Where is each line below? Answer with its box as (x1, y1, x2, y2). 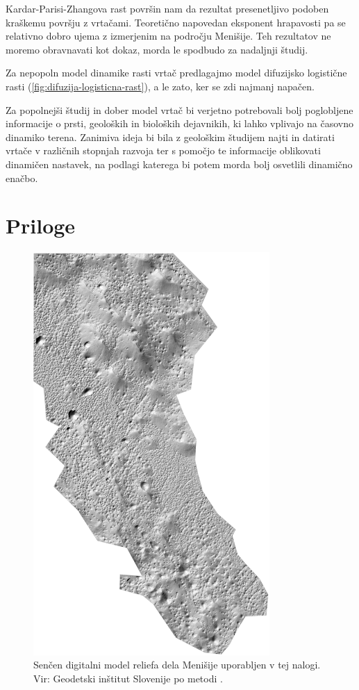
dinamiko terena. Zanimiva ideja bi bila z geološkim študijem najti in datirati (6, 129, 335, 144)
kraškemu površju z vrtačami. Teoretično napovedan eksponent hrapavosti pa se (6, 15, 346, 29)
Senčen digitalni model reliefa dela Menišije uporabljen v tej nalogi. (33, 657, 321, 672)
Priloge (6, 211, 76, 240)
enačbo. (6, 170, 38, 185)
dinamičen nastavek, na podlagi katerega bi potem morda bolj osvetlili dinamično (6, 156, 353, 171)
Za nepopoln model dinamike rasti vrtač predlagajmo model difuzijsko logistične (6, 65, 347, 80)
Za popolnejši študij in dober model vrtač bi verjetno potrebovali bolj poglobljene (6, 102, 353, 117)
